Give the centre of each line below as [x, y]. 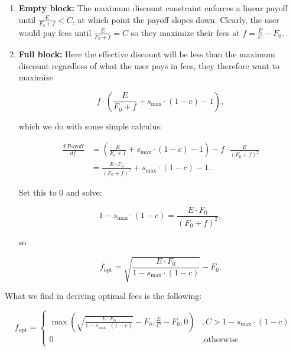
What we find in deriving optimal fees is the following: [103, 296]
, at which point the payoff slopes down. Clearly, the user [176, 19]
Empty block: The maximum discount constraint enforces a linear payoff [153, 8]
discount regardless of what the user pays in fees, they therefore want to [149, 65]
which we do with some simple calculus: [90, 126]
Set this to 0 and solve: [60, 192]
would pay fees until [55, 32]
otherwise [221, 340]
